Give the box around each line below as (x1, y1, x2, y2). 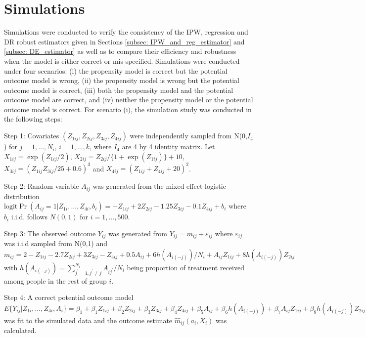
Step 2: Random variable (4, 181, 79, 191)
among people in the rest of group (4, 275, 107, 286)
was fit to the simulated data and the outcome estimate (4, 315, 173, 325)
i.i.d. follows (11, 211, 48, 222)
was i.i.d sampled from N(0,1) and (4, 238, 108, 249)
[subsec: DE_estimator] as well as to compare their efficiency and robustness (4, 46, 236, 56)
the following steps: (4, 114, 62, 124)
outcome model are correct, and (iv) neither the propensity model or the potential (4, 94, 253, 105)
